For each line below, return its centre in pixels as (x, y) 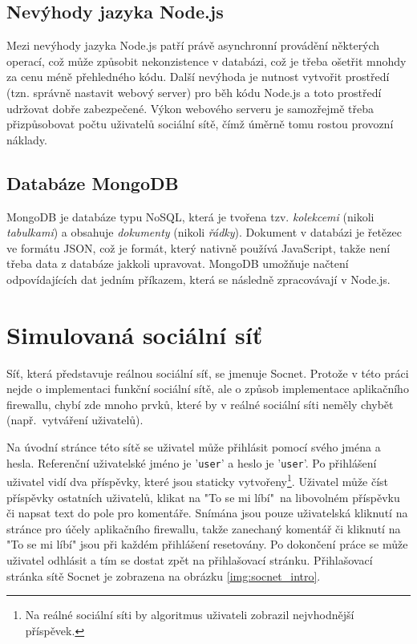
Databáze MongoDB (93, 182)
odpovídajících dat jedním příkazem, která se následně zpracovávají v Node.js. (198, 279)
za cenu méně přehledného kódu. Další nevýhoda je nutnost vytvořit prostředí (198, 77)
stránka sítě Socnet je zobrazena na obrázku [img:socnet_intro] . (164, 575)
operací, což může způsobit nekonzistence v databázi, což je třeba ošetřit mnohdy (206, 61)
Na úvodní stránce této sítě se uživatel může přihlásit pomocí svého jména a (194, 447)
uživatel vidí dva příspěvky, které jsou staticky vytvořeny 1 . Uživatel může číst (198, 480)
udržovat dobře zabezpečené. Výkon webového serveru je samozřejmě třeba (190, 108)
